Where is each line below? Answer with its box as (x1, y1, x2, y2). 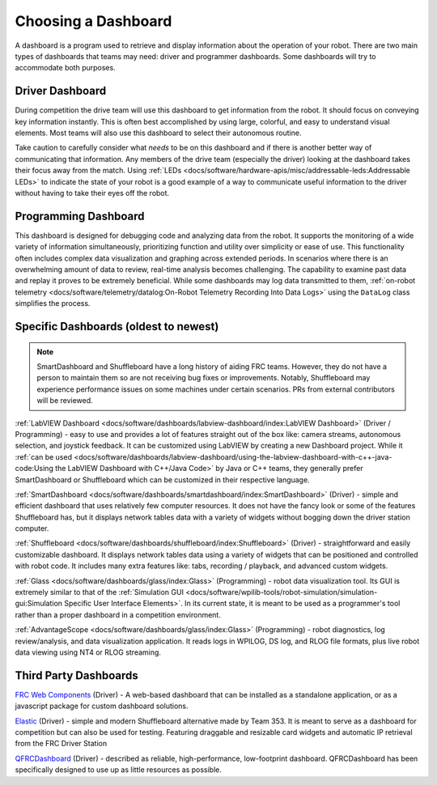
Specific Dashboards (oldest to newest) (15, 320, 219, 333)
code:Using (15, 464, 54, 473)
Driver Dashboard (15, 84, 107, 98)
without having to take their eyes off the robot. (15, 188, 170, 197)
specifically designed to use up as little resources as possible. (15, 765, 223, 774)
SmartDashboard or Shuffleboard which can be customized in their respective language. (15, 474, 311, 485)
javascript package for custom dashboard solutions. (15, 701, 189, 711)
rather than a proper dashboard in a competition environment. (15, 609, 222, 619)
